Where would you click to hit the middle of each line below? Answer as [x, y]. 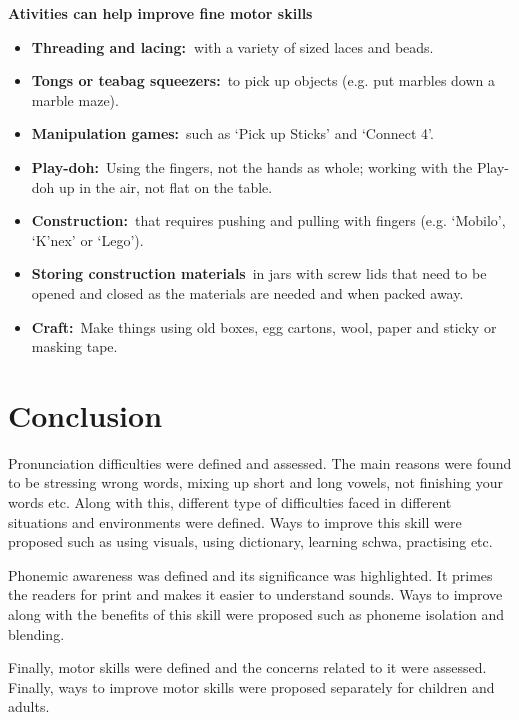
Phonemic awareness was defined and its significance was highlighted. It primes [250, 574]
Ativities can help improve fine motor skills [160, 13]
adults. [29, 706]
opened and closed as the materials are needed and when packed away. [247, 292]
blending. [36, 633]
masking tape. [74, 346]
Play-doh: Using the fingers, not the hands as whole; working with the [252, 166]
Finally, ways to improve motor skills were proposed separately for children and [251, 686]
